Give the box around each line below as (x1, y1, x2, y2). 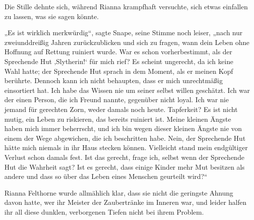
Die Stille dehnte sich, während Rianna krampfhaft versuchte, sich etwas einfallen (4, 1, 248, 11)
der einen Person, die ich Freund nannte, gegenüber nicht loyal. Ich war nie (4, 94, 229, 105)
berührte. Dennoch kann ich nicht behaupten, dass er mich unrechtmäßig (4, 75, 223, 86)
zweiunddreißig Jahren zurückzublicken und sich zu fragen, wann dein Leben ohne (4, 37, 250, 47)
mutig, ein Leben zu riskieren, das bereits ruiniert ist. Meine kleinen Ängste (4, 113, 231, 124)
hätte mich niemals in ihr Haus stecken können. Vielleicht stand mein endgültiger (4, 142, 248, 153)
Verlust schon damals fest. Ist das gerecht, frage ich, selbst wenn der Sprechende (4, 152, 245, 162)
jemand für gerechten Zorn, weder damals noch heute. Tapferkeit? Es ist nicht (4, 104, 238, 114)
